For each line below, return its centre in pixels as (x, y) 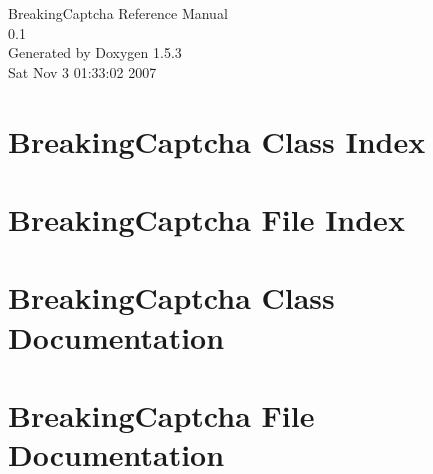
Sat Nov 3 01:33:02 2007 (82, 71)
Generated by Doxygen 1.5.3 (95, 52)
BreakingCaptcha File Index (206, 218)
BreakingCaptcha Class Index (217, 140)
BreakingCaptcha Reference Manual (118, 13)
